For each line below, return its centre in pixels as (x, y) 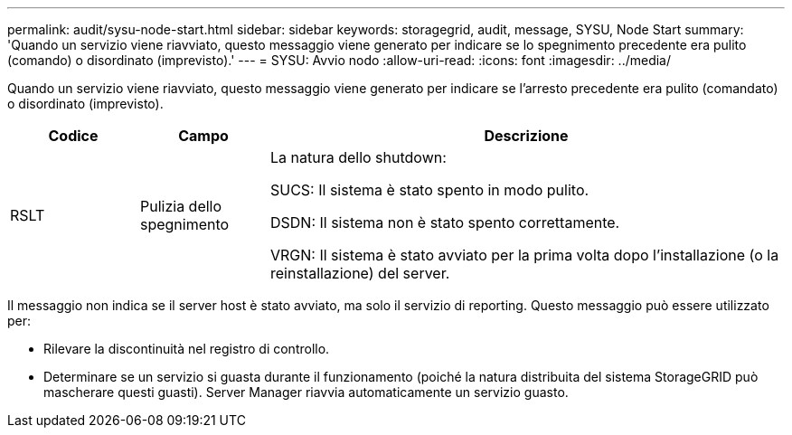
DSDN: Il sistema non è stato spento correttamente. (445, 222)
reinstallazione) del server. (360, 273)
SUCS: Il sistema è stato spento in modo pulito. (429, 190)
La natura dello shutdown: (358, 157)
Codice (73, 136)
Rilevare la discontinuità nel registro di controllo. (187, 349)
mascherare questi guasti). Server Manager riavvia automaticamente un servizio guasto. (306, 392)
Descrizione (526, 136)
